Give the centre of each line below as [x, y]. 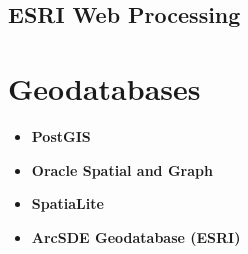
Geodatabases [104, 87]
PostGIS [61, 135]
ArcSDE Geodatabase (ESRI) [136, 236]
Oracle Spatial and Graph [122, 169]
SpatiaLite [67, 203]
